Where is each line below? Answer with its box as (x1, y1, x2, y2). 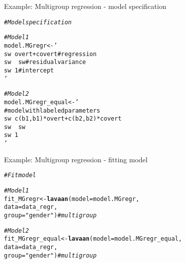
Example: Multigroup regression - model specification (4, 1, 167, 11)
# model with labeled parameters (4, 107, 100, 114)
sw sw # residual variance (4, 59, 86, 66)
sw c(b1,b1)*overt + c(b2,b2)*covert (4, 115, 122, 123)
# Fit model (4, 172, 36, 179)
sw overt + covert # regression (4, 50, 97, 58)
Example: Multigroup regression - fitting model (4, 154, 148, 164)
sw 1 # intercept (4, 66, 54, 74)
